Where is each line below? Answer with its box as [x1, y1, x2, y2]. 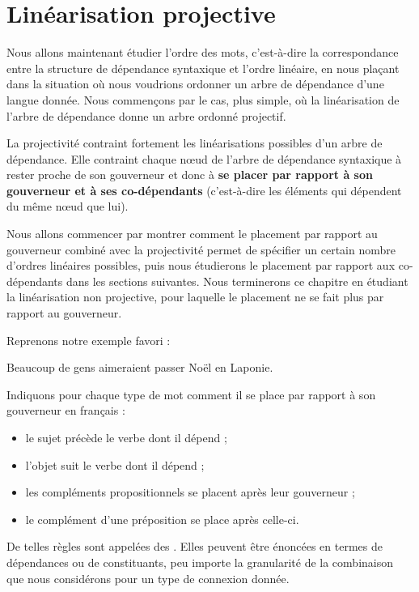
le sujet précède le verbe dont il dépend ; [25, 429, 227, 445]
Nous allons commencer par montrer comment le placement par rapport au [6, 225, 378, 242]
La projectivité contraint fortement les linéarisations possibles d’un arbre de [6, 134, 383, 151]
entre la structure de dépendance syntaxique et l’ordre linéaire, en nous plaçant [6, 59, 400, 76]
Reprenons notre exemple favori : [6, 331, 171, 348]
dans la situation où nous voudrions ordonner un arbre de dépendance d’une [6, 75, 384, 92]
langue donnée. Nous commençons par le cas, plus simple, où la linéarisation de [6, 91, 400, 108]
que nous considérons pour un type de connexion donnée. [6, 569, 290, 586]
